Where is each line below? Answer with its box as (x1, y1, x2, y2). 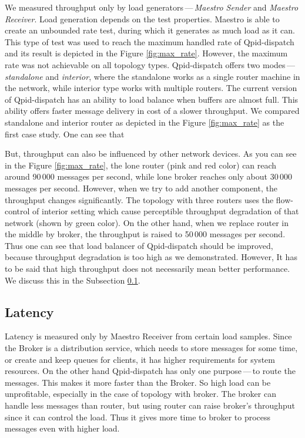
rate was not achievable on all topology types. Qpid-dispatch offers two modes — (5, 58, 295, 70)
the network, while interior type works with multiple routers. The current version (5, 82, 297, 94)
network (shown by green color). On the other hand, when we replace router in (5, 216, 289, 228)
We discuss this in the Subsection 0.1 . (5, 274, 140, 286)
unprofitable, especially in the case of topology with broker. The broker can (5, 388, 276, 400)
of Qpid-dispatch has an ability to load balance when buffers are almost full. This (5, 93, 299, 105)
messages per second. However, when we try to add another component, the (5, 181, 277, 194)
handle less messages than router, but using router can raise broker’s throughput (5, 399, 296, 412)
